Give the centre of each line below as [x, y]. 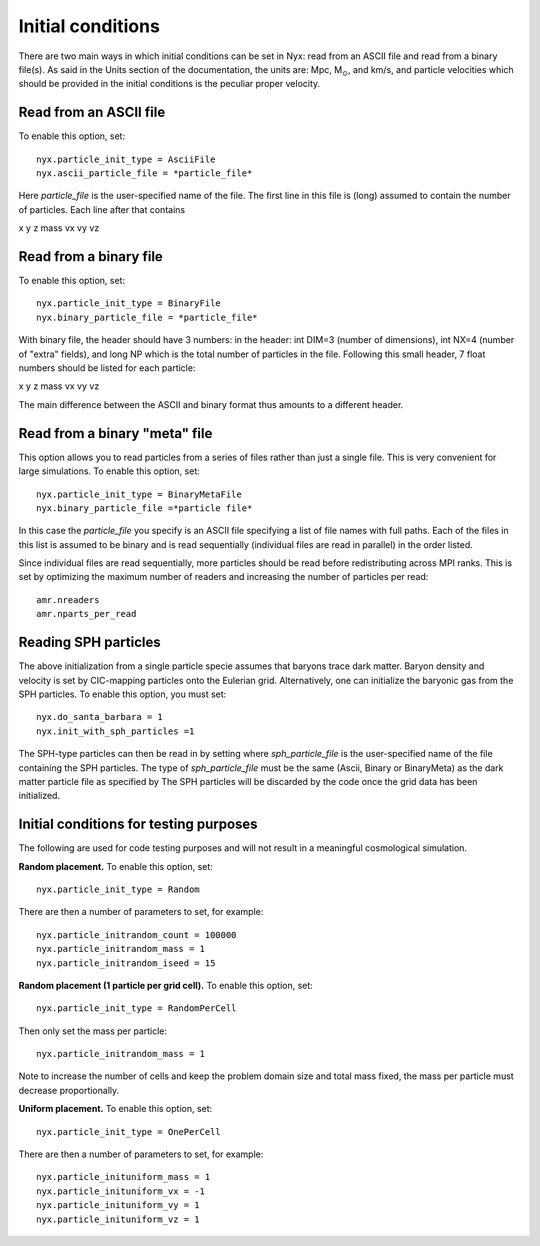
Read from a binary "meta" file [115, 433]
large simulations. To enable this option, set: [109, 471]
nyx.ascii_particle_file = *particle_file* [144, 173]
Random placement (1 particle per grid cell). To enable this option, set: [166, 985]
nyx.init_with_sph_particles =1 [115, 731]
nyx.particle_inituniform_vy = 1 [118, 1205]
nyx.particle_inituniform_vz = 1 [118, 1219]
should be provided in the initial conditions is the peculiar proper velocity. [169, 84]
